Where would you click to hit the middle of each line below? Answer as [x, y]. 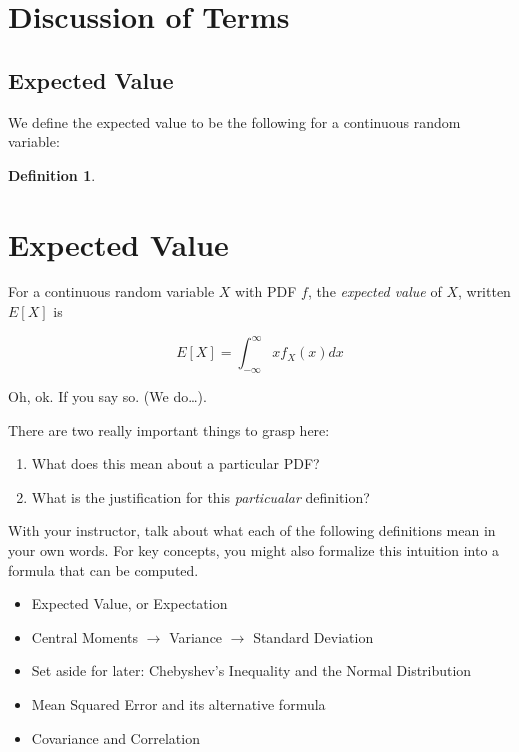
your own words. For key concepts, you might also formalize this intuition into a [254, 549]
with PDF [266, 291]
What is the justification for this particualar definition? [200, 496]
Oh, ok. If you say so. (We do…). [107, 395]
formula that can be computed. [103, 569]
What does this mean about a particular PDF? [175, 463]
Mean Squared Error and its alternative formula [178, 703]
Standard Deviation [313, 636]
